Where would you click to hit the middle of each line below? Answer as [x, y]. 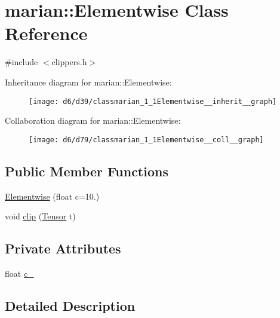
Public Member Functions [87, 171]
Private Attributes [63, 248]
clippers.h [69, 62]
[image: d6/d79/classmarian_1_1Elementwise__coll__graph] [146, 140]
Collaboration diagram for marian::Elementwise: [93, 120]
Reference [46, 33]
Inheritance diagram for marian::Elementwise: [88, 82]
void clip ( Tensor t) [40, 216]
